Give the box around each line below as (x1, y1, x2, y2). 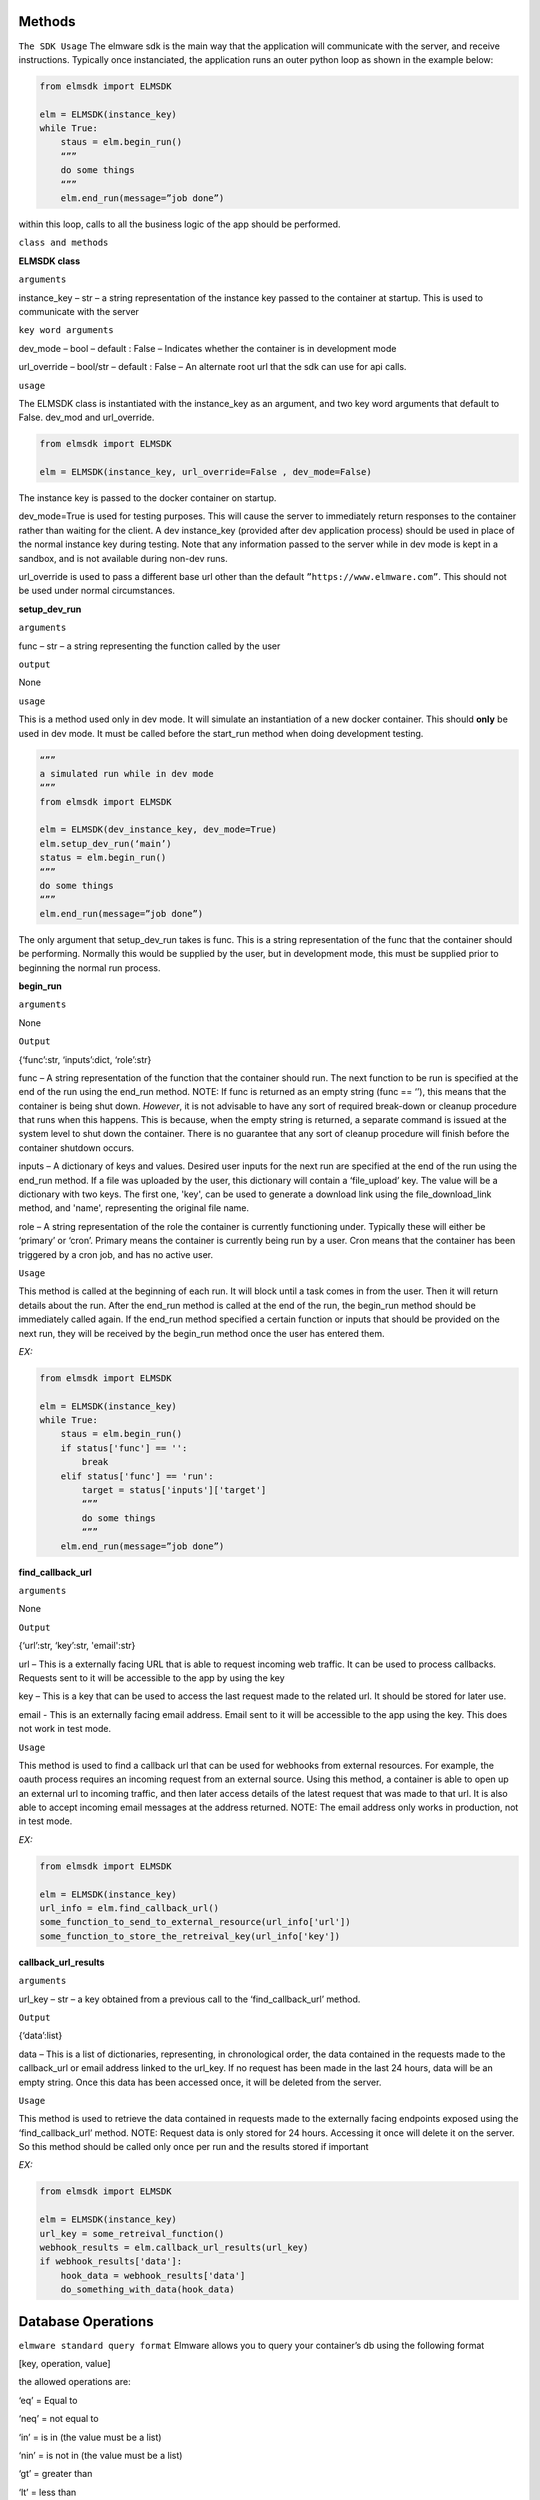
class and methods (18, 237, 109, 249)
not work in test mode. (18, 1723, 112, 1735)
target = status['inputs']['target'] (81, 1485, 267, 1496)
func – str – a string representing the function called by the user (18, 640, 281, 652)
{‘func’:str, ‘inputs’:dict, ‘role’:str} (18, 1053, 152, 1065)
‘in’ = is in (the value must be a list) (18, 2431, 162, 2443)
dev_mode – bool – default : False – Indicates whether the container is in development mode (18, 342, 397, 354)
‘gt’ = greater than (18, 2468, 93, 2480)
